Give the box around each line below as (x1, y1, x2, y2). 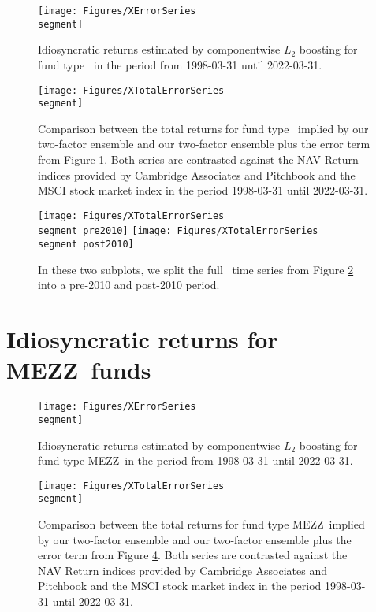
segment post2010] (38, 239, 134, 250)
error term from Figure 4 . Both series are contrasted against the (38, 547, 348, 563)
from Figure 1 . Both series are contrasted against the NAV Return (38, 151, 359, 167)
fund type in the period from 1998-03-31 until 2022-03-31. (38, 56, 322, 72)
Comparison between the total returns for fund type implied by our (38, 120, 369, 136)
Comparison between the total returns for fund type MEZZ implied (38, 516, 365, 532)
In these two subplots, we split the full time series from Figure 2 (38, 261, 354, 277)
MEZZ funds (6, 354, 151, 386)
